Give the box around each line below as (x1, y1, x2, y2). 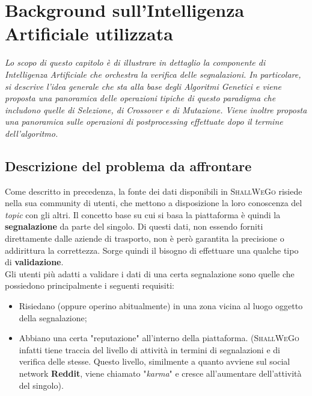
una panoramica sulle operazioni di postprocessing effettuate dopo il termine (5, 115, 283, 128)
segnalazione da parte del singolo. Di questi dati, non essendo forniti (5, 220, 263, 233)
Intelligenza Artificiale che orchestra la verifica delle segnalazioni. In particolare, (5, 68, 301, 80)
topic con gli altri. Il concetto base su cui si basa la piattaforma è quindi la (5, 208, 281, 221)
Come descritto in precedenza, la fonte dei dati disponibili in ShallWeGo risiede (5, 184, 302, 197)
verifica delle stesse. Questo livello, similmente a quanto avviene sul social (19, 355, 290, 368)
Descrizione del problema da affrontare (5, 156, 252, 175)
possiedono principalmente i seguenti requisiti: (5, 279, 174, 292)
